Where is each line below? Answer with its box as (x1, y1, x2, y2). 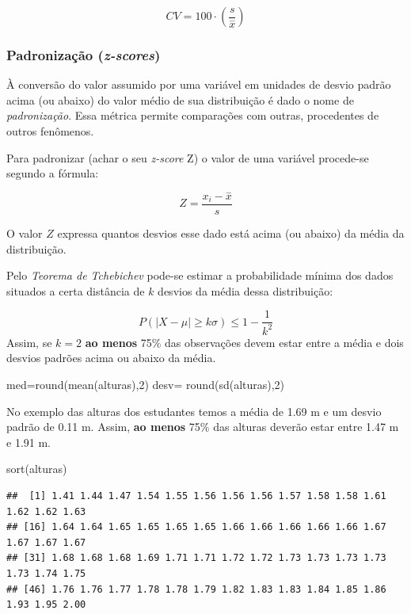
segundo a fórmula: (6, 165, 99, 181)
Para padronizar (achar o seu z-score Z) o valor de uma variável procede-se (6, 149, 369, 166)
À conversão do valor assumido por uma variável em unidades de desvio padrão (6, 76, 391, 93)
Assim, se (6, 334, 52, 350)
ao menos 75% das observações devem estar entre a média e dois (85, 334, 404, 350)
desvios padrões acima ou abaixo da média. (6, 349, 216, 366)
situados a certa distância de (6, 282, 145, 299)
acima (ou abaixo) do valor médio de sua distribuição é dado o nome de (6, 91, 354, 108)
